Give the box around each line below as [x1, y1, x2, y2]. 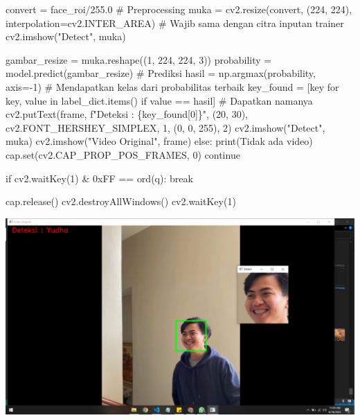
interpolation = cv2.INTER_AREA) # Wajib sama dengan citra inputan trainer [6, 15, 344, 30]
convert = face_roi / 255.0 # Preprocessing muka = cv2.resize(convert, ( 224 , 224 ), [6, 2, 352, 16]
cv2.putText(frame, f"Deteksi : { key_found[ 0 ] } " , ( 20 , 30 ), [6, 107, 248, 121]
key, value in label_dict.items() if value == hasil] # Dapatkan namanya [6, 93, 313, 107]
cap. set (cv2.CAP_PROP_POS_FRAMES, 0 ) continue [6, 147, 240, 161]
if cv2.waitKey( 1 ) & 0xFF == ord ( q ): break [6, 170, 193, 185]
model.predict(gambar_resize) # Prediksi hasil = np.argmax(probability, [6, 66, 316, 80]
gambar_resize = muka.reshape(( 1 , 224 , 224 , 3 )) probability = [6, 52, 272, 67]
